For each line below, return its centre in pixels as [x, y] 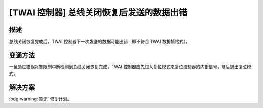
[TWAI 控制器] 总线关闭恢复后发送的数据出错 [98, 13]
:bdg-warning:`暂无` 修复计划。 [40, 99]
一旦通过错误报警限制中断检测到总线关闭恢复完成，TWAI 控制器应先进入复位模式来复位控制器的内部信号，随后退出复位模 [130, 67]
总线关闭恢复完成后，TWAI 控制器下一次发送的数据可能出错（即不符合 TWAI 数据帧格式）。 [99, 42]
